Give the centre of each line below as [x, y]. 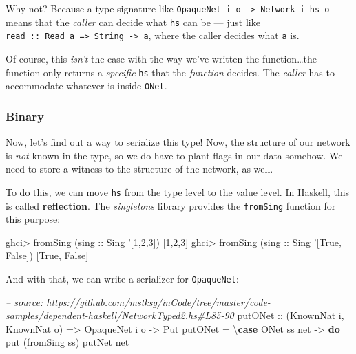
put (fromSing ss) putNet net [67, 342]
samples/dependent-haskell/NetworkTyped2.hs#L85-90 [120, 315]
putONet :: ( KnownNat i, [291, 315]
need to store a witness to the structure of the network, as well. [139, 169]
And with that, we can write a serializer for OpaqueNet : [122, 278]
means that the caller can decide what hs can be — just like [133, 22]
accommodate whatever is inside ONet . [86, 86]
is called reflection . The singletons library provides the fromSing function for [171, 205]
